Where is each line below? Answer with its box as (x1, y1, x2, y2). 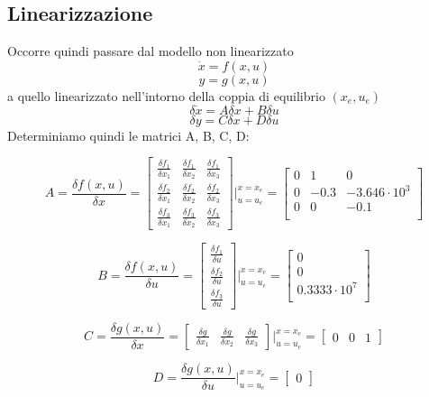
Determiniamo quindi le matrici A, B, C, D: (7, 125, 250, 144)
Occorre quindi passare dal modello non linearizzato (7, 42, 294, 60)
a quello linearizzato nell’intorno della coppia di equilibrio (7, 86, 325, 105)
